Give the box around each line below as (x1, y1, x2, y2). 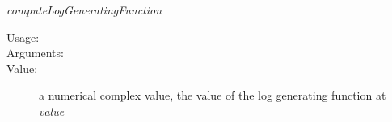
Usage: (6, 28, 40, 45)
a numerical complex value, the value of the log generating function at (39, 87, 386, 104)
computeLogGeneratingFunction (6, 2, 162, 18)
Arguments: (6, 44, 64, 61)
